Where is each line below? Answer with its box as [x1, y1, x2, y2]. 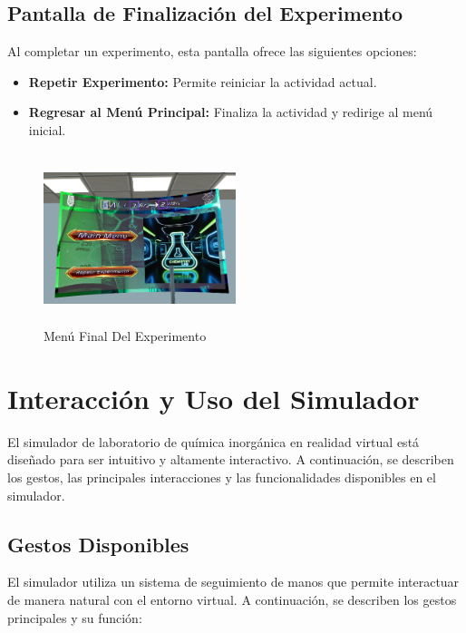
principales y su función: [7, 608, 142, 627]
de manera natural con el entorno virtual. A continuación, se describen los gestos [7, 590, 457, 609]
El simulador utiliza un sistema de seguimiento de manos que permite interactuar [7, 572, 460, 591]
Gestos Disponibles [7, 530, 189, 558]
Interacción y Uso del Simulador [7, 379, 420, 416]
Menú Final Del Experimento [44, 326, 207, 346]
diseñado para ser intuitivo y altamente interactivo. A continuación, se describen [7, 450, 454, 469]
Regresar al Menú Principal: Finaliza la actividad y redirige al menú [28, 102, 433, 122]
